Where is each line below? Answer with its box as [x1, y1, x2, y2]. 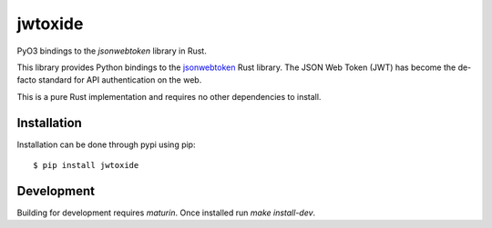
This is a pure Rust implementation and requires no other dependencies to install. [16, 91, 322, 102]
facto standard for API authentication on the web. [16, 74, 202, 85]
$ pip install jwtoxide [33, 160, 139, 171]
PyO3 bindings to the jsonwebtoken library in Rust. [16, 45, 207, 56]
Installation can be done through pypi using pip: [16, 139, 196, 150]
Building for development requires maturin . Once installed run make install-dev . [16, 207, 316, 218]
